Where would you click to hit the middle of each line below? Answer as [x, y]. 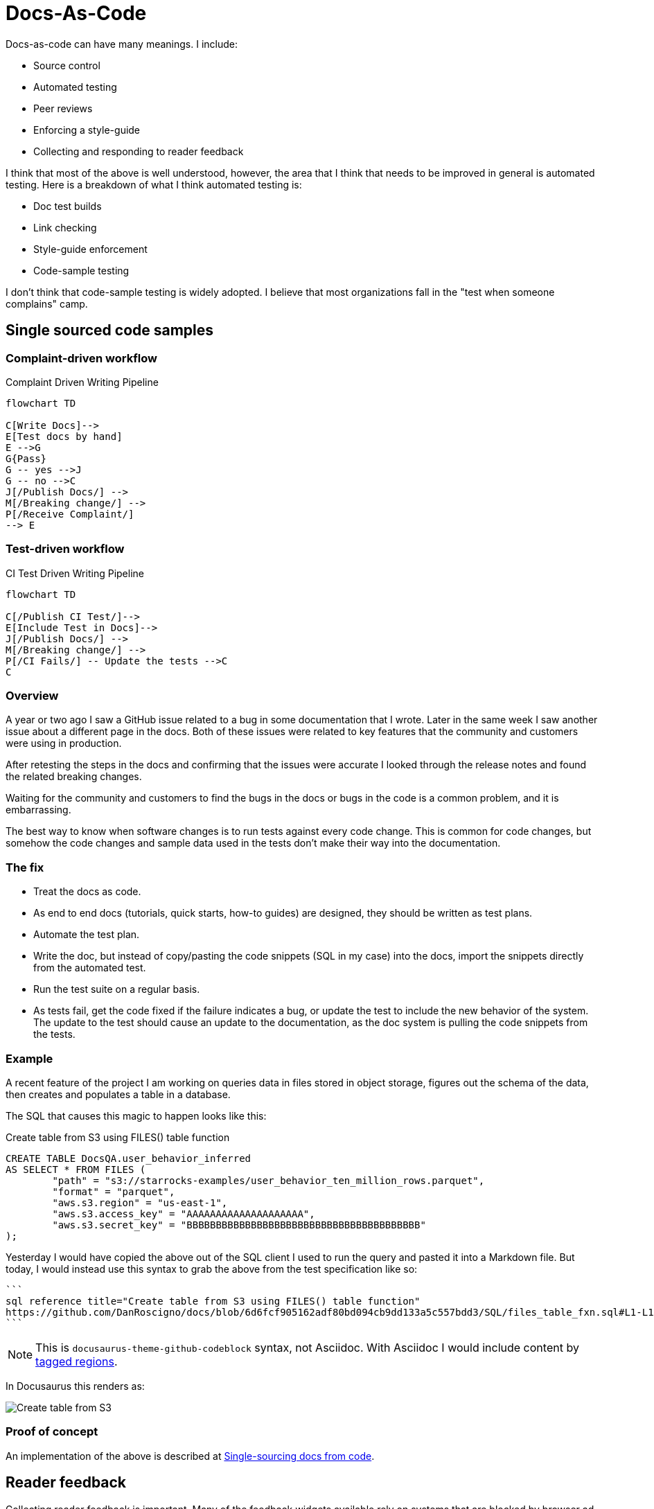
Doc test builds [68, 206]
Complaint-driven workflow [81, 358]
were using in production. [64, 743]
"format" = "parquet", [114, 1191]
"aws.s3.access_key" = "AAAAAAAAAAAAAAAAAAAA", [184, 1214]
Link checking [65, 227]
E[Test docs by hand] [64, 436]
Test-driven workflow [65, 549]
